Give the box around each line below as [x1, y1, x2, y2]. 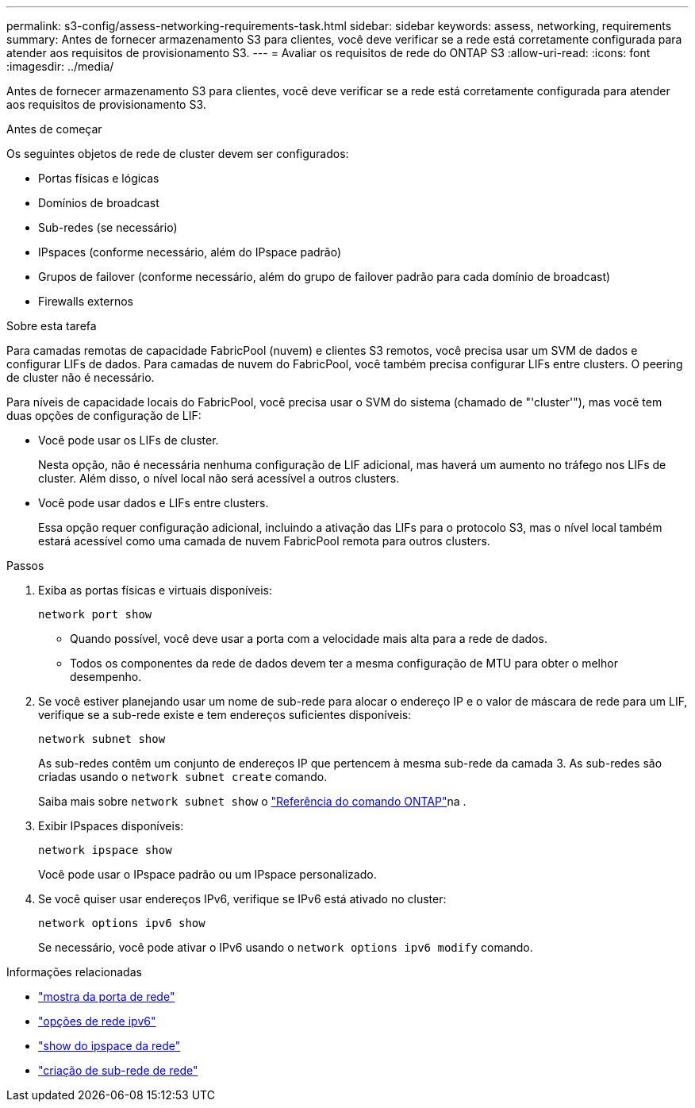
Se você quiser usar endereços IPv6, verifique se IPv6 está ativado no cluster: [38, 892, 447, 906]
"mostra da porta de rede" [38, 990, 175, 1003]
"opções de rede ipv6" [38, 1014, 156, 1028]
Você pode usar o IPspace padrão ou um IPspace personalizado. [38, 868, 377, 881]
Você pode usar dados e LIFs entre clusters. [38, 496, 269, 510]
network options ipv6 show [38, 917, 205, 929]
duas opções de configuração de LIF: [6, 409, 202, 422]
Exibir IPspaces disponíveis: [38, 819, 184, 833]
